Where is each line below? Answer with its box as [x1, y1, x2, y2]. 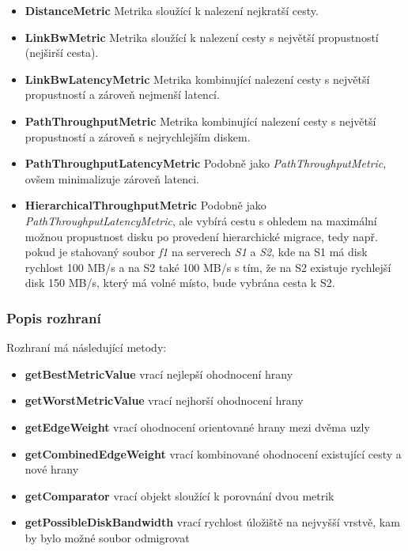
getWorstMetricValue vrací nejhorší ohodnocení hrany [25, 392, 304, 409]
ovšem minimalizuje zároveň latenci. [25, 170, 200, 187]
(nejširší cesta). [25, 44, 99, 61]
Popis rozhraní [6, 308, 101, 327]
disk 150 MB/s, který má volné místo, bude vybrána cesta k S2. [25, 274, 335, 291]
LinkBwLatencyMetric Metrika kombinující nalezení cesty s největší [25, 70, 370, 87]
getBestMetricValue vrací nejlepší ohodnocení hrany [25, 365, 293, 382]
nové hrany [25, 461, 79, 477]
